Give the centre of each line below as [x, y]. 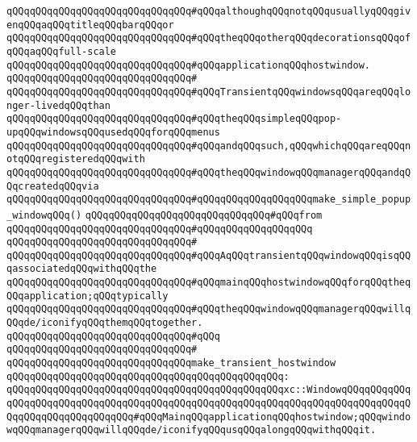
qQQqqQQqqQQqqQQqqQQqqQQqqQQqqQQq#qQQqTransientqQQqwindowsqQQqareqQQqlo [209, 92]
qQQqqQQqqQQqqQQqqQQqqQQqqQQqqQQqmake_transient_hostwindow [171, 363]
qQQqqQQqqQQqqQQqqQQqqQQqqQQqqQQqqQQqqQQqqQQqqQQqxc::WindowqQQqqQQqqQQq [209, 390]
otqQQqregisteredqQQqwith [76, 159]
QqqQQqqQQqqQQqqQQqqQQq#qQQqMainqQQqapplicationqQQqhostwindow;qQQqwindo [209, 417]
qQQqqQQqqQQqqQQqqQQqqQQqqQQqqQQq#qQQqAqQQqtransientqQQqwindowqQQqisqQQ [209, 255]
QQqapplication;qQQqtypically [88, 296]
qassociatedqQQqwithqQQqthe [82, 269]
